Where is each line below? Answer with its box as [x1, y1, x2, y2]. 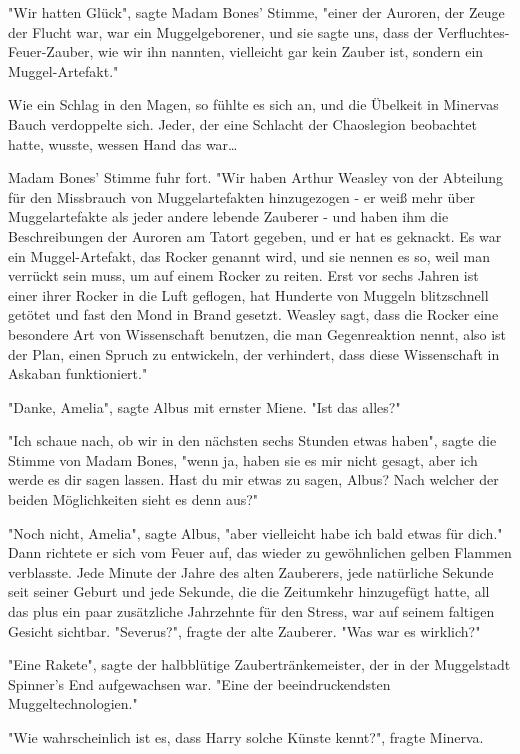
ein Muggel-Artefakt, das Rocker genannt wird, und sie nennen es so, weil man [8, 245, 491, 266]
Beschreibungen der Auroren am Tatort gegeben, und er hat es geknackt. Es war [8, 225, 502, 246]
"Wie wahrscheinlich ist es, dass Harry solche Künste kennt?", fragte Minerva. [8, 727, 484, 747]
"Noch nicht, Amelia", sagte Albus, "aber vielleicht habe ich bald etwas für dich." [8, 522, 503, 543]
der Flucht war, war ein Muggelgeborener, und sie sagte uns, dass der [8, 21, 434, 42]
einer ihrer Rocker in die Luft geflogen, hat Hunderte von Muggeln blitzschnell [8, 284, 489, 305]
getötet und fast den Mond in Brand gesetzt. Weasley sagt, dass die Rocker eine [8, 304, 499, 325]
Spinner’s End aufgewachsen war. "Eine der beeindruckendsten [8, 673, 391, 694]
